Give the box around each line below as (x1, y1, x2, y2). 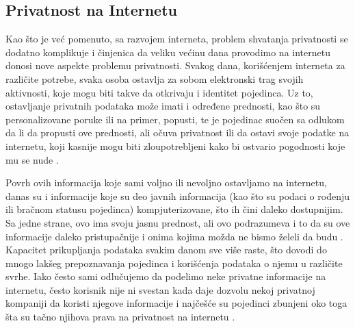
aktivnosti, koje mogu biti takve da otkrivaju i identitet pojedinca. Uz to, (5, 85, 313, 99)
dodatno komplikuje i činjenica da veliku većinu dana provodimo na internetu (5, 45, 330, 59)
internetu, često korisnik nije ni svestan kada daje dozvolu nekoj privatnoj (5, 282, 315, 297)
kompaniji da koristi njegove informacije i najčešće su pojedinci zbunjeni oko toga (5, 296, 347, 310)
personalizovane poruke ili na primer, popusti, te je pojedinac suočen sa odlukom (5, 112, 345, 126)
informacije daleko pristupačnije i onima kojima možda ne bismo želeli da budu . (5, 229, 343, 243)
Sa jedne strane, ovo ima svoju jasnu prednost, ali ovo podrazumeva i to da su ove (5, 215, 350, 229)
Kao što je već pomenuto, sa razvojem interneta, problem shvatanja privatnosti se (5, 31, 348, 46)
